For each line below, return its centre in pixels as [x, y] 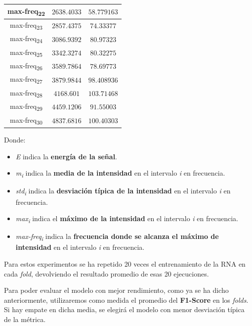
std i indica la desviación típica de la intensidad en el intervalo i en [123, 191]
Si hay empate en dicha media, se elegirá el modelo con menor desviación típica [124, 309]
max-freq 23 [26, 25]
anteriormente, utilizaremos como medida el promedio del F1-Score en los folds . [126, 300]
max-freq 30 [26, 120]
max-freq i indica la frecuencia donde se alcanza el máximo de [117, 237]
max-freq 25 [26, 52]
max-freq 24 [26, 39]
